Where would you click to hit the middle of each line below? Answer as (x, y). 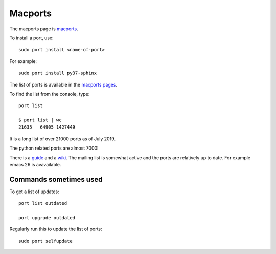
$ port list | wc (40, 120)
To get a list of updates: (34, 192)
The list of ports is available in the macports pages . (63, 84)
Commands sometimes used (56, 179)
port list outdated (43, 203)
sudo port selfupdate (45, 241)
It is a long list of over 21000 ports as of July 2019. (63, 139)
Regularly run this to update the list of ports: (56, 229)
